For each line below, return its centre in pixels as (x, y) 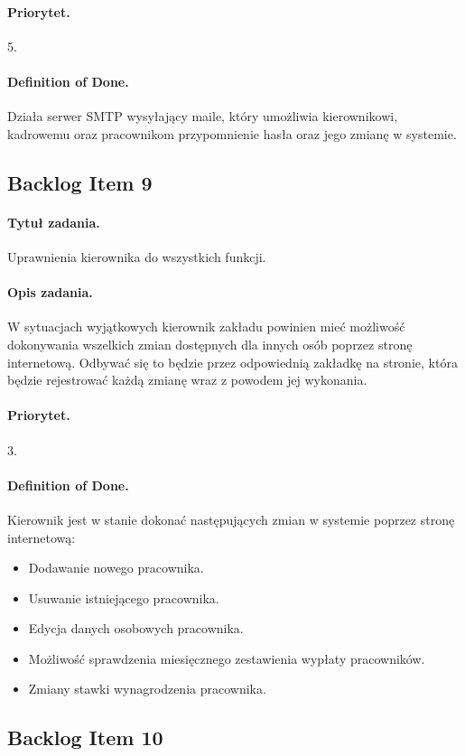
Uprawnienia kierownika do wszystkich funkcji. (137, 256)
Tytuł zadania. (54, 222)
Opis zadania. (50, 292)
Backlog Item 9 (80, 182)
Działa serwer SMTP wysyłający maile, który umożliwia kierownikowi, (203, 116)
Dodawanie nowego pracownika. (116, 568)
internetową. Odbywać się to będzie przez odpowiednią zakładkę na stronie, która (232, 362)
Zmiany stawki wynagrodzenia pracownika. (147, 689)
